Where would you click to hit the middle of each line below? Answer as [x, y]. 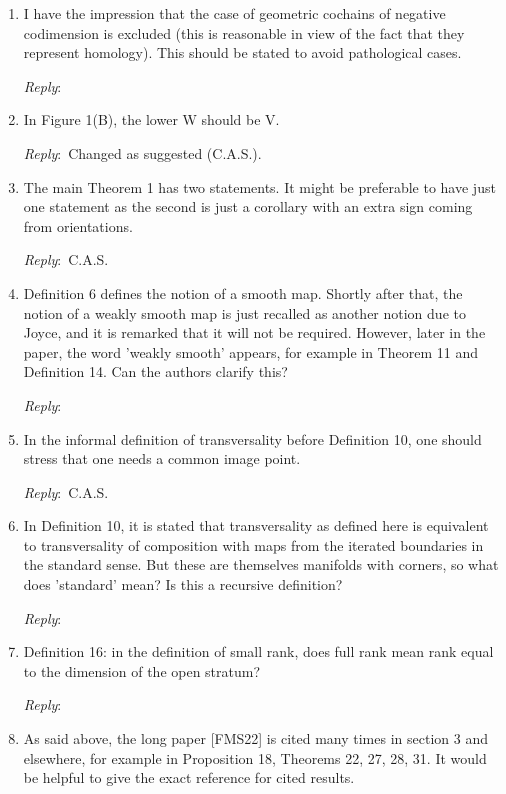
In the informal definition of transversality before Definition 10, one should [252, 438]
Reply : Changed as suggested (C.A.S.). [142, 152]
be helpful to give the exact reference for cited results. [189, 777]
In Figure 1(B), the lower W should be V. [151, 119]
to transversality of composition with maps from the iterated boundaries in [253, 544]
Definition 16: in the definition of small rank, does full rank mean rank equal [258, 651]
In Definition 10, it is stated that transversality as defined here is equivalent [256, 525]
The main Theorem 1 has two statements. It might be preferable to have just [259, 186]
